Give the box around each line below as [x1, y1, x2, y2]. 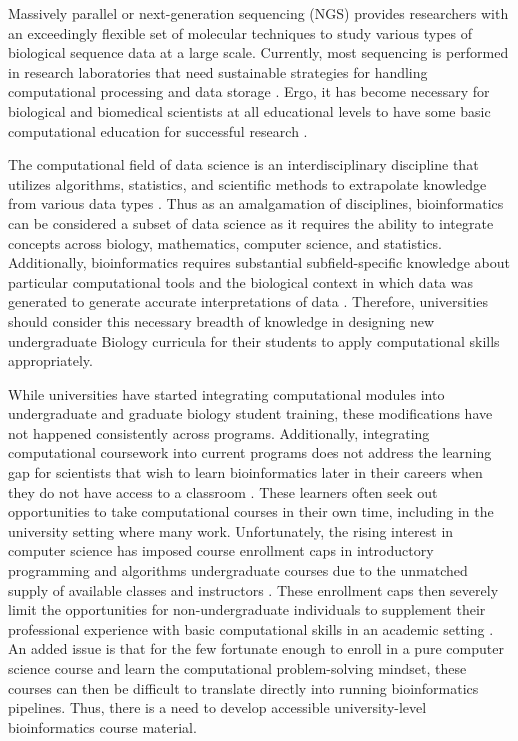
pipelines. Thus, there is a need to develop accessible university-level [8, 697, 427, 718]
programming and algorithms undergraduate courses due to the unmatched [8, 560, 468, 581]
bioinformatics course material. [8, 716, 197, 737]
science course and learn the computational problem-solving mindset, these [8, 658, 467, 678]
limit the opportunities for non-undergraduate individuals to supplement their [8, 599, 486, 620]
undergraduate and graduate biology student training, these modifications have [8, 403, 493, 424]
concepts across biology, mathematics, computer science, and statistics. [8, 232, 442, 253]
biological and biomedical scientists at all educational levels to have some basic [8, 100, 491, 121]
